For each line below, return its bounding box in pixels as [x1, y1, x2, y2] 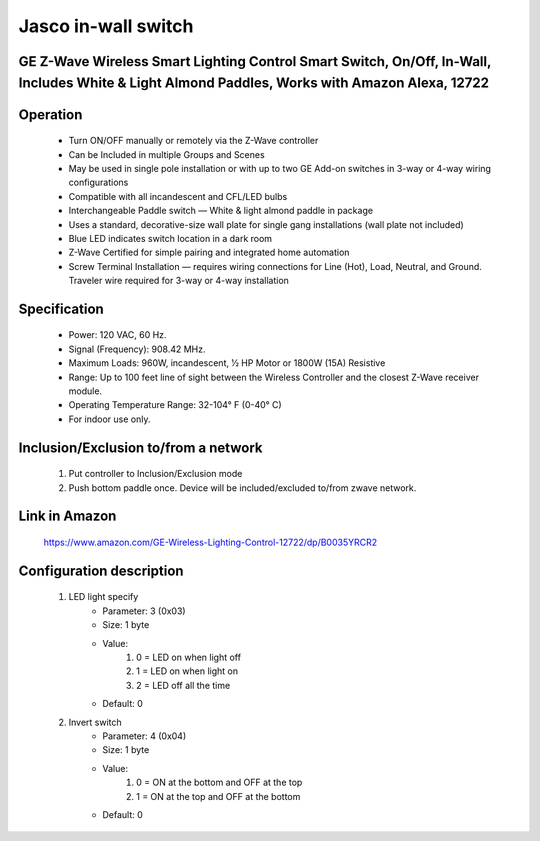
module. [68, 385, 103, 397]
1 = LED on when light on [136, 665, 239, 677]
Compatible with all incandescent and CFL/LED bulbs [68, 190, 288, 202]
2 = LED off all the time [136, 679, 231, 691]
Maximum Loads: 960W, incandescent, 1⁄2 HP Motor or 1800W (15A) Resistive [68, 357, 386, 369]
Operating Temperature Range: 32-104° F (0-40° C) [68, 399, 282, 411]
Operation [18, 106, 83, 123]
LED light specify [68, 591, 139, 603]
